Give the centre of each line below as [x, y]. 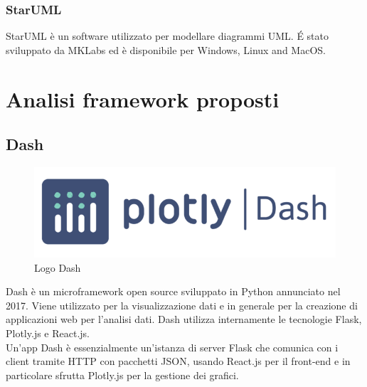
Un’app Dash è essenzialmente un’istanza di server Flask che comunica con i [172, 347]
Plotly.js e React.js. [48, 333]
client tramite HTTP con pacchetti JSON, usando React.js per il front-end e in [178, 361]
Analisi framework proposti [143, 99]
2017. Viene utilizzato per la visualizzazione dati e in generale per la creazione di [182, 305]
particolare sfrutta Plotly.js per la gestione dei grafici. [122, 375]
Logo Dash [58, 267]
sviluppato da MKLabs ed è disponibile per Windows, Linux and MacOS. [166, 49]
